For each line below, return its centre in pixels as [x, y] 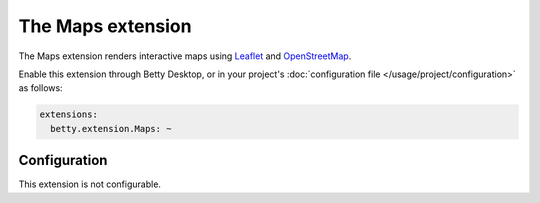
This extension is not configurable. [90, 184]
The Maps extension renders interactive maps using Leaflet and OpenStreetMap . [185, 56]
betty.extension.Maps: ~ [111, 128]
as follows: [41, 88]
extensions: [69, 114]
